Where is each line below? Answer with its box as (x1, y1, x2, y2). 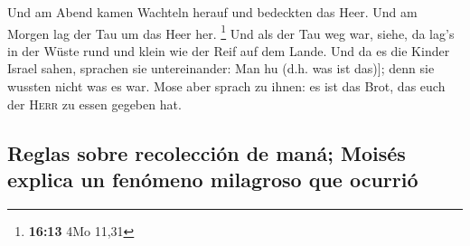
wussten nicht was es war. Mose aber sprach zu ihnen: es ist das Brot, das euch (7, 77, 446, 96)
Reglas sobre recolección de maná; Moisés (7, 138, 406, 166)
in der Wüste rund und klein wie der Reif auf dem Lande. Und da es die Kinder (7, 41, 450, 60)
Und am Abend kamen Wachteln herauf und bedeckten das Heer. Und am (7, 3, 418, 21)
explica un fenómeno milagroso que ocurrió (7, 166, 418, 193)
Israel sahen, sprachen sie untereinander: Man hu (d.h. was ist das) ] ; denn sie (7, 59, 435, 78)
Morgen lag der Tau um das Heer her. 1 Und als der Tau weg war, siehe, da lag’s (7, 21, 455, 43)
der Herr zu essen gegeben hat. (7, 94, 182, 113)
